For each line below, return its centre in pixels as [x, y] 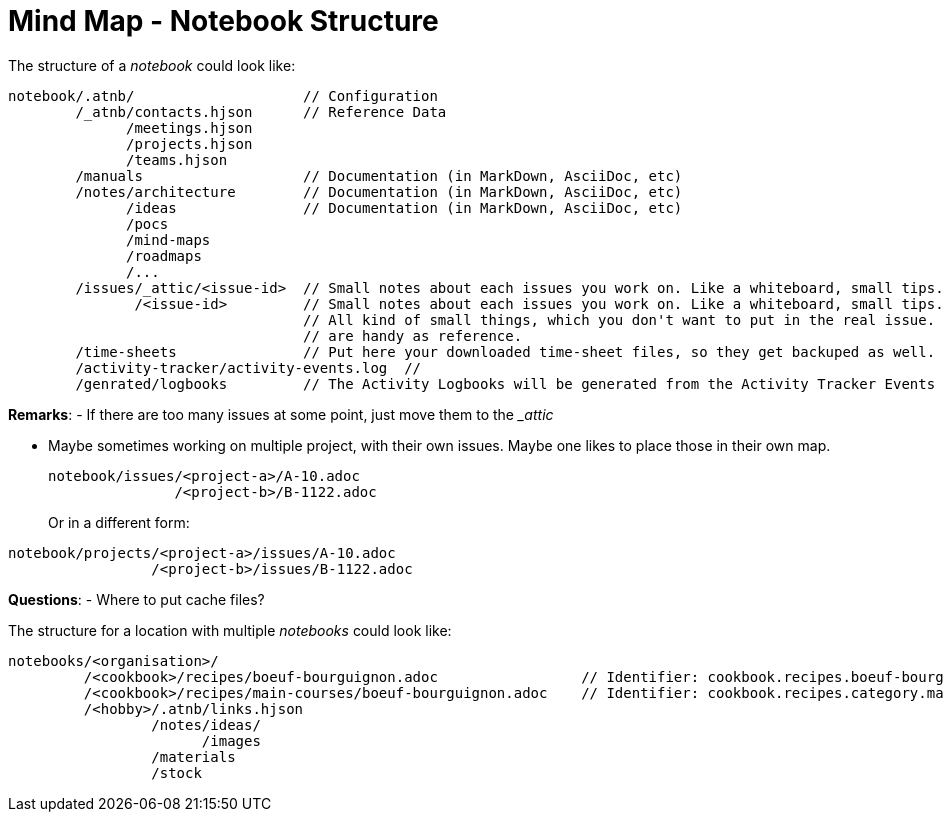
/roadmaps [164, 255]
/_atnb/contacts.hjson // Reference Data [261, 111]
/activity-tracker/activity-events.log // [248, 367]
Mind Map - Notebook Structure [223, 21]
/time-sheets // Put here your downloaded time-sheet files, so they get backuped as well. [505, 351]
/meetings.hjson [189, 127]
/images [231, 740]
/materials [193, 756]
